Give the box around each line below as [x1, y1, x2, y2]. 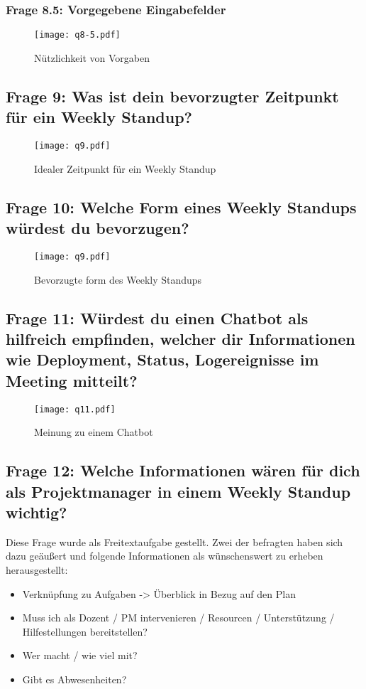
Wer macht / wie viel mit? [22, 648, 138, 663]
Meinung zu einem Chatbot [34, 424, 153, 439]
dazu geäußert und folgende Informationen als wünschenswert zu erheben [6, 548, 323, 563]
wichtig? [6, 501, 67, 523]
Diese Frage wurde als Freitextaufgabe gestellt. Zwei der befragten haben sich [6, 534, 343, 549]
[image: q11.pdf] [34, 404, 116, 415]
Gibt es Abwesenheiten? [22, 671, 127, 686]
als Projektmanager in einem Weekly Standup [6, 480, 351, 502]
